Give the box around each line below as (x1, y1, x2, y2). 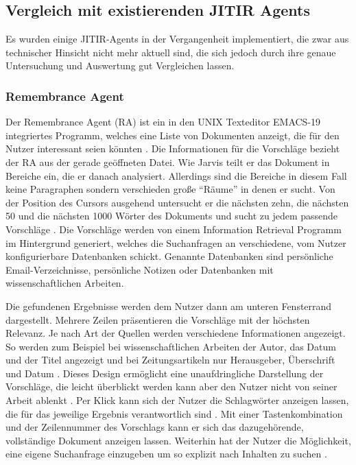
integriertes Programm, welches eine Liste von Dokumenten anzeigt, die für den (5, 128, 340, 142)
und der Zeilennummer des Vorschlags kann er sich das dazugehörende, (5, 420, 304, 434)
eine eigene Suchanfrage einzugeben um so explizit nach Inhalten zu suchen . (5, 446, 327, 461)
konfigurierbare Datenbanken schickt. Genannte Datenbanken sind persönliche (5, 249, 333, 263)
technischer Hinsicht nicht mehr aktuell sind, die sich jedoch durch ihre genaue (5, 45, 336, 59)
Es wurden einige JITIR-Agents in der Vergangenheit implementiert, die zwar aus (5, 32, 349, 46)
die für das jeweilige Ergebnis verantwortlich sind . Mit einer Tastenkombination (5, 406, 343, 420)
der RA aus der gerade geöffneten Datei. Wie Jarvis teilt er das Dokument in (5, 154, 330, 169)
